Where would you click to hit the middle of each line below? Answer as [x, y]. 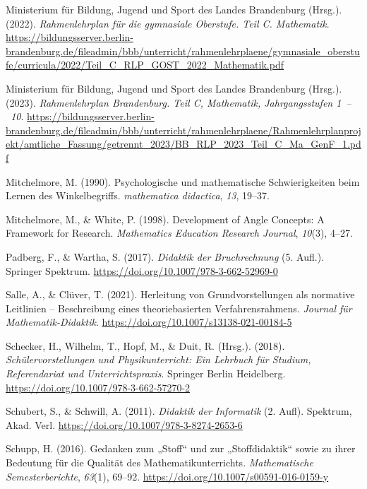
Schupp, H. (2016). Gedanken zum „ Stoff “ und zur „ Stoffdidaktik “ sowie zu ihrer [181, 448]
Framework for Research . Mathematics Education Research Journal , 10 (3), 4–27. [179, 233]
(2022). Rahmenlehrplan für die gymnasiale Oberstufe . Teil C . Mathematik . [168, 23]
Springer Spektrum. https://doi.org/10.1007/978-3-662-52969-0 [142, 270]
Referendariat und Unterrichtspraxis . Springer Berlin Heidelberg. [146, 373]
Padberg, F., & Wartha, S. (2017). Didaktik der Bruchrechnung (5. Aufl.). [165, 256]
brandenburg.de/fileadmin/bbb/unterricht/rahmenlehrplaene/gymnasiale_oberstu [183, 51]
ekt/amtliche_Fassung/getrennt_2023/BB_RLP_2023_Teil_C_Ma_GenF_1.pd [183, 144]
